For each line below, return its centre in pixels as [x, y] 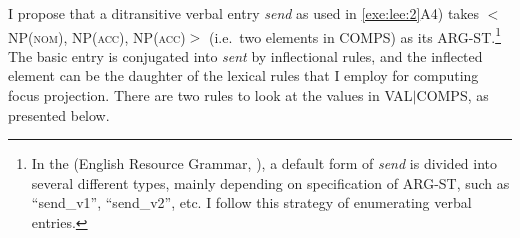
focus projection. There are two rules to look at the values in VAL [210, 95]
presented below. [59, 114]
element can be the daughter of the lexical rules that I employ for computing [243, 75]
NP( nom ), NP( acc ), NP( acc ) [97, 36]
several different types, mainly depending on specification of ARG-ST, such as [270, 182]
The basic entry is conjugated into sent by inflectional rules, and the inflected [245, 55]
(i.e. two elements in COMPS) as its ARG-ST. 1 [355, 35]
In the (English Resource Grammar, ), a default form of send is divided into [264, 163]
